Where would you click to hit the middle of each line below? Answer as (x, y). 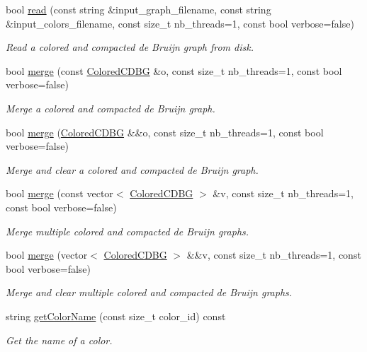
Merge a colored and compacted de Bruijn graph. (111, 108)
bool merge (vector (47, 255)
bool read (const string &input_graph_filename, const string (139, 9)
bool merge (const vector (60, 193)
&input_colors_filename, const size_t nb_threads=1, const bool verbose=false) (180, 23)
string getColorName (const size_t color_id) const (116, 316)
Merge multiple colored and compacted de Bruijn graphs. (128, 231)
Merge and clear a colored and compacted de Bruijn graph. (132, 169)
